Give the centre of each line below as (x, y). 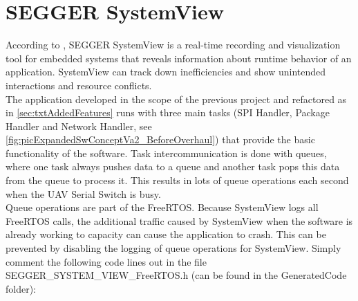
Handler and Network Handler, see (79, 126)
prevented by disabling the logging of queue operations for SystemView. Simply (173, 248)
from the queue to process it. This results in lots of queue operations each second (177, 180)
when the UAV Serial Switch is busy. (83, 193)
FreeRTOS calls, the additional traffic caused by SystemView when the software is (179, 220)
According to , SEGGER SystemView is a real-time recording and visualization (173, 45)
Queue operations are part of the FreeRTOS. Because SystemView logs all (162, 207)
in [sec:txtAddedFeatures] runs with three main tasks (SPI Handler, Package (168, 112)
